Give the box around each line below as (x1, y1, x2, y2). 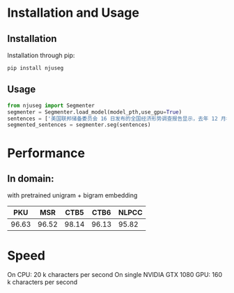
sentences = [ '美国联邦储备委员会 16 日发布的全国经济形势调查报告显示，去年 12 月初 (7, 115, 232, 122)
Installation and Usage (7, 5, 139, 21)
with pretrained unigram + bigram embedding (7, 191, 138, 200)
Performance (7, 145, 86, 161)
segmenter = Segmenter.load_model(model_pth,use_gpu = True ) (7, 108, 182, 116)
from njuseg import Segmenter (7, 102, 95, 109)
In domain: (7, 172, 54, 184)
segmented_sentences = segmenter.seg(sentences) (7, 121, 151, 128)
